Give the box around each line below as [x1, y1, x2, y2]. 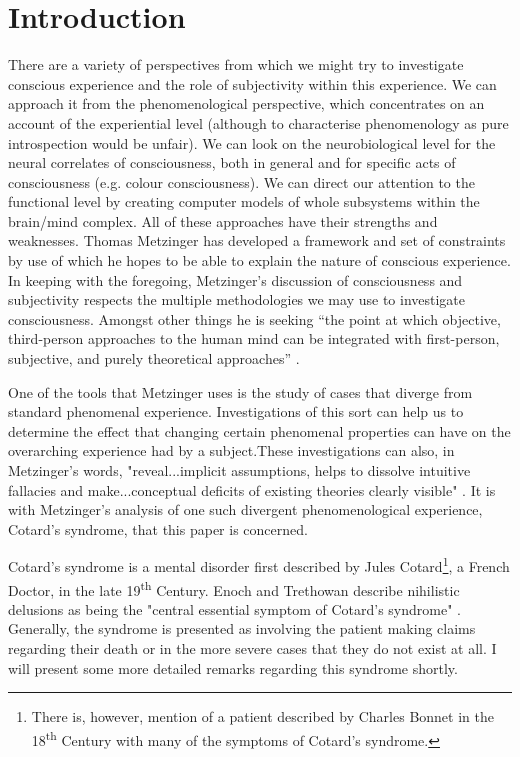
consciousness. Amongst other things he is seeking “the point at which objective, [8, 308, 501, 329]
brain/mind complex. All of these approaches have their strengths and [8, 210, 438, 231]
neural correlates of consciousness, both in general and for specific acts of [8, 152, 456, 173]
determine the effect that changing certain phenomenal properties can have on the [8, 420, 511, 441]
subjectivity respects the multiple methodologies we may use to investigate [8, 289, 466, 310]
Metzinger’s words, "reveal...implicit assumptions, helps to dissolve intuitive [8, 460, 471, 480]
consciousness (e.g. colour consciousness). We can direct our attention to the [8, 171, 475, 192]
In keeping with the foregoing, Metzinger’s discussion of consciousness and [8, 269, 463, 290]
